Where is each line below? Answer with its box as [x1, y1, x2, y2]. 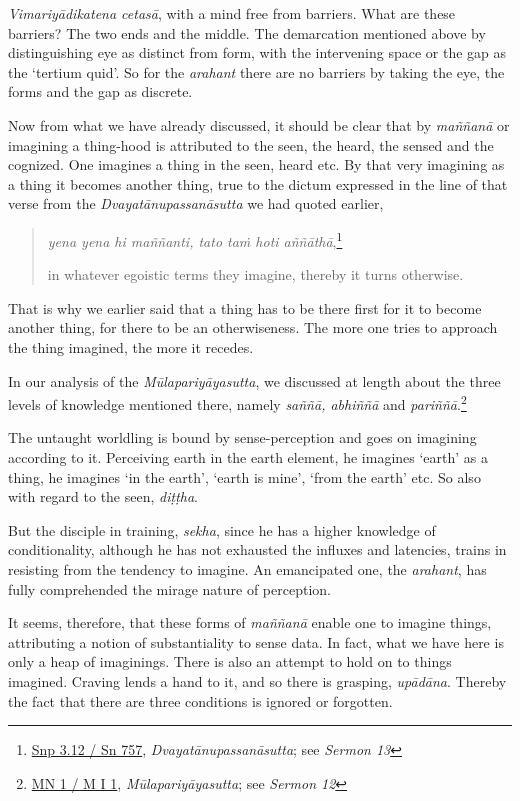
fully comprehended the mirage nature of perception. [8, 578, 331, 599]
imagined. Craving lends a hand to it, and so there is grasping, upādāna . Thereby [8, 670, 507, 691]
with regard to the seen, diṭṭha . [8, 486, 199, 507]
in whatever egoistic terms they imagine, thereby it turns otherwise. [47, 264, 464, 285]
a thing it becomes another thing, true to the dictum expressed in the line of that [8, 173, 508, 194]
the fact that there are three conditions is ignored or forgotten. [8, 690, 393, 711]
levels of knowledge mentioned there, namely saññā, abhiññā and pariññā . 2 [8, 391, 467, 414]
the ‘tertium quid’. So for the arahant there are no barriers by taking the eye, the [8, 61, 505, 82]
